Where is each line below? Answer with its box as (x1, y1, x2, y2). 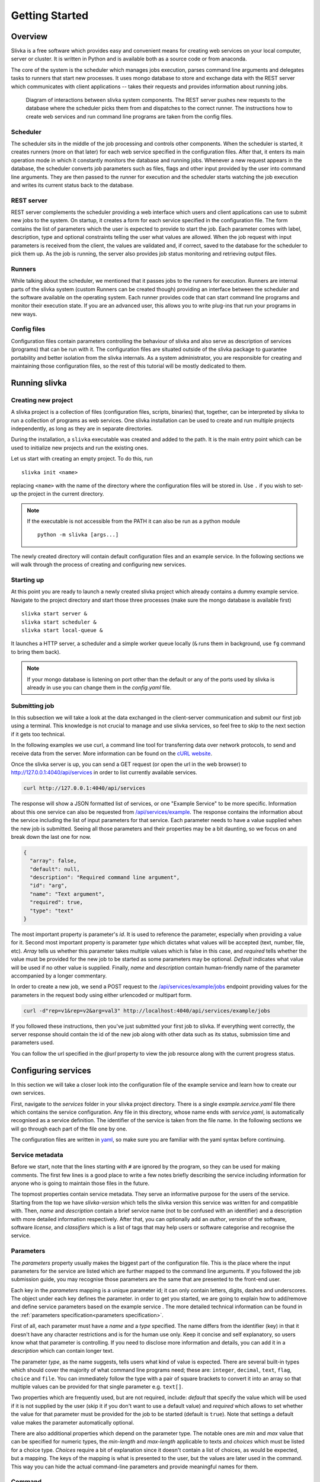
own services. (11, 1090, 46, 1097)
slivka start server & (21, 611, 88, 617)
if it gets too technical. (11, 730, 66, 737)
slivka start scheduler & (21, 618, 97, 625)
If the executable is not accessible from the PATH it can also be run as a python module (27, 518, 241, 525)
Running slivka (11, 378, 68, 388)
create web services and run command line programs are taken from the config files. (25, 113, 233, 120)
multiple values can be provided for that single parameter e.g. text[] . (11, 1383, 184, 1390)
